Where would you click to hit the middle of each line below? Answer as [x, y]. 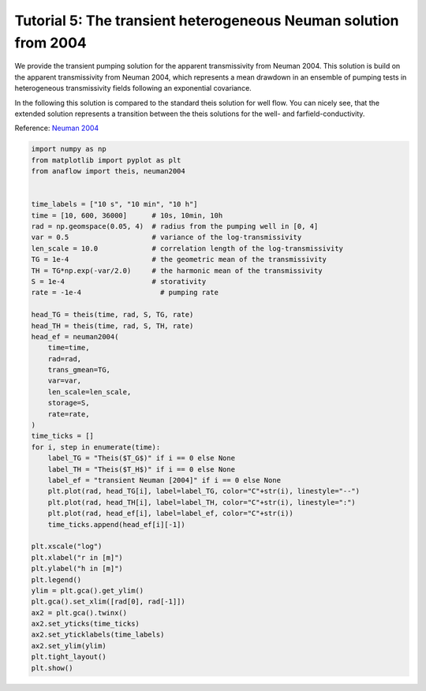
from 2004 [50, 43]
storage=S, [69, 403]
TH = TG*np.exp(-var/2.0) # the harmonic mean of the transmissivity [177, 271]
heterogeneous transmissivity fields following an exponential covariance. [133, 88]
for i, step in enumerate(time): [96, 447]
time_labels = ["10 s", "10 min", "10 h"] [114, 204]
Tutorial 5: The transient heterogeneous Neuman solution [207, 21]
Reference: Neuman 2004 [57, 128]
